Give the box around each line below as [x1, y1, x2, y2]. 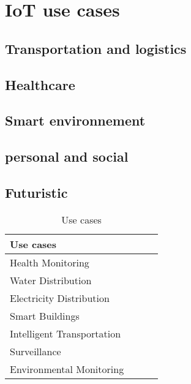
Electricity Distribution [10, 290, 110, 305]
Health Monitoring [10, 255, 89, 269]
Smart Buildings [10, 308, 80, 323]
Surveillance [10, 344, 61, 358]
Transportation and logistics [5, 39, 187, 58]
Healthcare [5, 75, 75, 94]
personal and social [5, 147, 129, 166]
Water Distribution [10, 273, 92, 287]
